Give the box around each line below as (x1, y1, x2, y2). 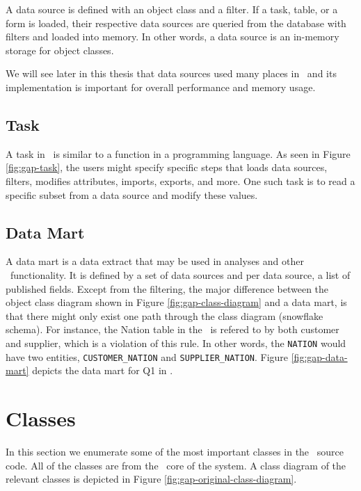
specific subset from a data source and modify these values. (6, 187, 258, 202)
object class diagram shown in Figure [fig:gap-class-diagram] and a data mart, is (6, 295, 347, 309)
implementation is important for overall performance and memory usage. (6, 79, 316, 94)
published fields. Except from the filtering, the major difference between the (6, 281, 329, 296)
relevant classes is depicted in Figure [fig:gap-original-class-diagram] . (6, 472, 297, 486)
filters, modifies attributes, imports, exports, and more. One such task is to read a (6, 173, 355, 188)
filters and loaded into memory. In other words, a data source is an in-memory (6, 29, 339, 44)
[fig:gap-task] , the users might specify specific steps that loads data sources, (6, 160, 328, 175)
